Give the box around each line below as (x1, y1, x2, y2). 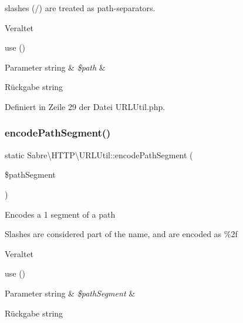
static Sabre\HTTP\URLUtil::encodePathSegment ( (5, 148, 193, 161)
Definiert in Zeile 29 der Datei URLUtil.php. (5, 100, 166, 112)
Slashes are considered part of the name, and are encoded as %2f (5, 228, 238, 240)
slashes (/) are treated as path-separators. (5, 2, 156, 14)
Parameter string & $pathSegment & (5, 287, 136, 299)
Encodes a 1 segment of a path (5, 208, 116, 220)
